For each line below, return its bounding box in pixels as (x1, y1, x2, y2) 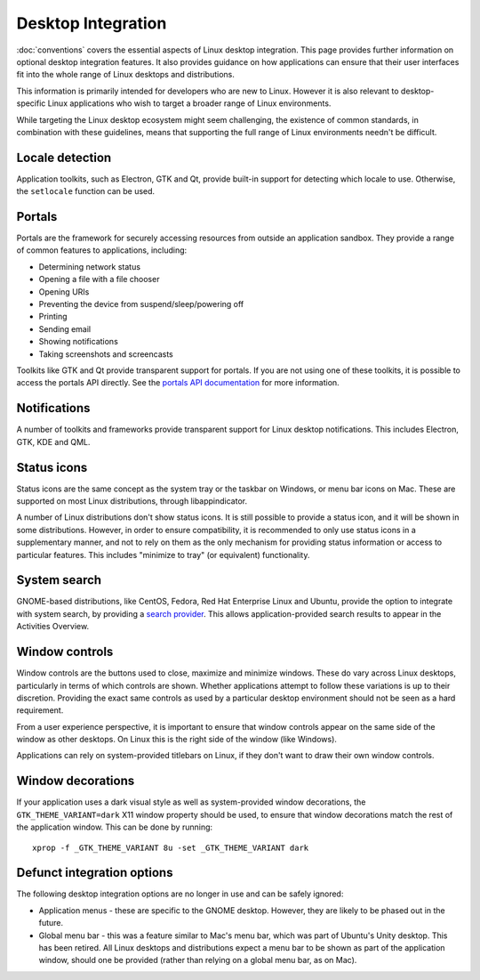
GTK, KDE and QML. (16, 436, 91, 447)
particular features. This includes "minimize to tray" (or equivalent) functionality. (16, 549, 310, 560)
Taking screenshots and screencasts (38, 348, 173, 360)
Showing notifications (38, 336, 119, 347)
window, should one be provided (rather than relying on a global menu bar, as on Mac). (38, 955, 357, 966)
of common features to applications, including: (16, 245, 188, 255)
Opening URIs (38, 286, 90, 297)
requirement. (16, 705, 64, 716)
